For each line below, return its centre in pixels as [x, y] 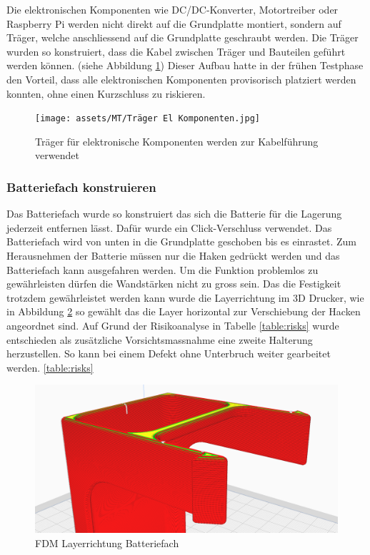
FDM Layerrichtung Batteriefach [107, 543]
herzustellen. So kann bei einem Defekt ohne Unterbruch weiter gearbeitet [169, 353]
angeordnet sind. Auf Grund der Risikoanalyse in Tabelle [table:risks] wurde [173, 325]
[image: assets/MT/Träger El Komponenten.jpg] [147, 119]
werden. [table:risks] [50, 367]
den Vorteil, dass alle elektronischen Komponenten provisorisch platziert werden [181, 79]
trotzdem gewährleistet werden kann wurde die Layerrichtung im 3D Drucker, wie [185, 297]
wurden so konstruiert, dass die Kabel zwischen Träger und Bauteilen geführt [176, 51]
